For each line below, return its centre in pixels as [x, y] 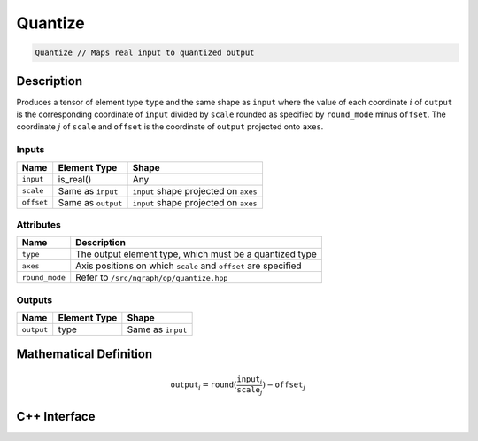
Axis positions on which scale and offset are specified [189, 266]
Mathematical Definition [85, 354]
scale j [250, 391]
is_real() [75, 179]
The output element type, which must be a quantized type [197, 254]
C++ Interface [56, 416]
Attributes [39, 224]
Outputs [35, 299]
